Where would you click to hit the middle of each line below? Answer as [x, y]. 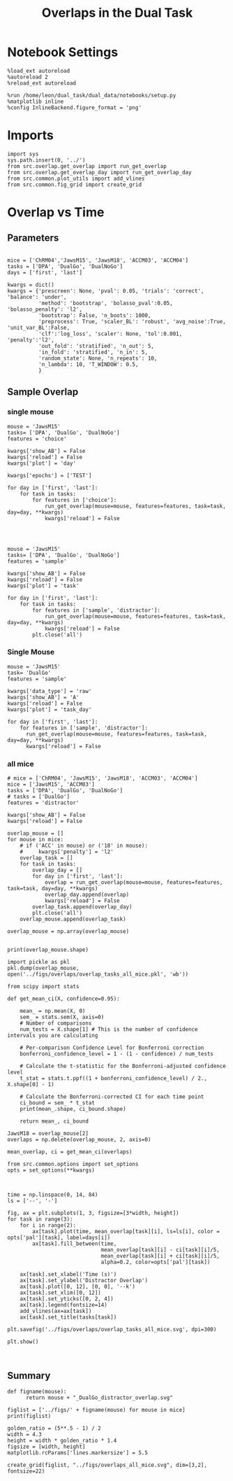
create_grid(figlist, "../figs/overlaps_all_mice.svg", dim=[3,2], [107, 1465]
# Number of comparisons [56, 1023]
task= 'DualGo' [29, 673]
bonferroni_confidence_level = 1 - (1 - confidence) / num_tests [117, 1054]
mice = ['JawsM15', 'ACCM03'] [51, 785]
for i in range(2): [48, 1226]
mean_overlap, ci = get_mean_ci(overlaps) [70, 1152]
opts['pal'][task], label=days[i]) [59, 1238]
